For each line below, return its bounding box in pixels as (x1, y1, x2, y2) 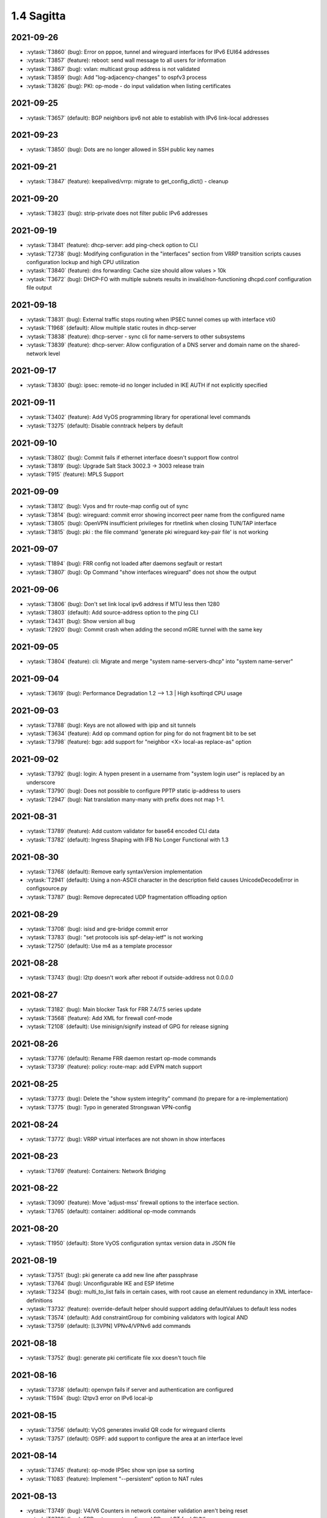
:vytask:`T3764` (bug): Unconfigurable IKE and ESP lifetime (26, 1280, 174, 1287)
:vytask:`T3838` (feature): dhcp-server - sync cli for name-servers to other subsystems (26, 333, 245, 340)
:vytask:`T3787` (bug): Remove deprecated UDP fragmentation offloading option (26, 893, 227, 900)
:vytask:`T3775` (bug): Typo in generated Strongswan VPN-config (26, 1103, 191, 1111)
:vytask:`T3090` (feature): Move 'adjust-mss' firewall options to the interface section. (26, 1199, 239, 1207)
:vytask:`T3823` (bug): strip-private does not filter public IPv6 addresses (26, 209, 208, 217)
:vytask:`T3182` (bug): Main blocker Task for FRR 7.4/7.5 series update (26, 1006, 202, 1013)
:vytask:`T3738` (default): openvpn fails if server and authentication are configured (26, 1386, 234, 1393)
